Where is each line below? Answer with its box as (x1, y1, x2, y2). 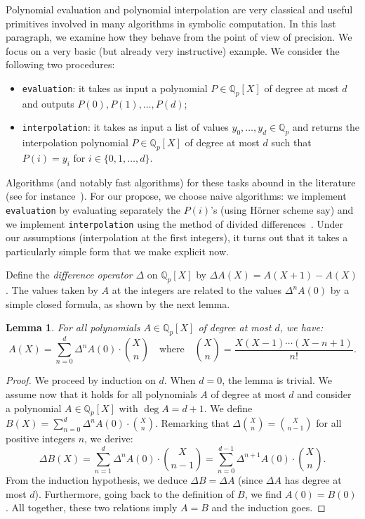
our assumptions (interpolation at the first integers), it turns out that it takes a (6, 230, 348, 245)
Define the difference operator (6, 267, 133, 282)
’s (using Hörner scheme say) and (211, 202, 354, 217)
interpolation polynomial (22, 135, 128, 150)
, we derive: (84, 431, 133, 446)
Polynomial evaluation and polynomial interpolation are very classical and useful (6, 2, 353, 16)
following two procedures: (6, 57, 115, 72)
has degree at (284, 473, 342, 487)
